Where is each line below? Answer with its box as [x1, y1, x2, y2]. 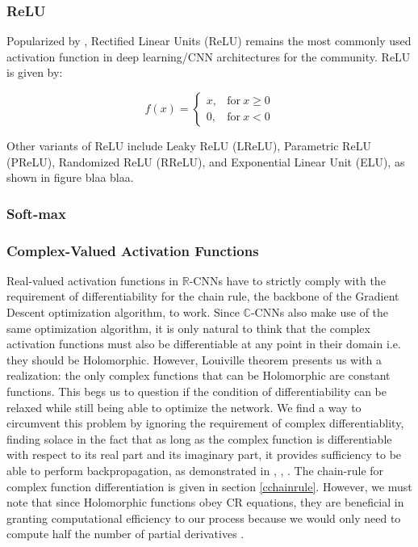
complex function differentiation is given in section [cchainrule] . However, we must [6, 478, 412, 494]
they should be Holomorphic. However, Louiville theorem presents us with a [6, 351, 382, 368]
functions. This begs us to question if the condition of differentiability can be [6, 383, 387, 399]
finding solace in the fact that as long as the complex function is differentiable [6, 430, 392, 447]
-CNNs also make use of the [250, 304, 389, 321]
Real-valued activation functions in [6, 271, 179, 288]
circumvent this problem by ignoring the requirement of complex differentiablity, [6, 414, 404, 431]
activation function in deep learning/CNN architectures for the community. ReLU [6, 48, 411, 65]
